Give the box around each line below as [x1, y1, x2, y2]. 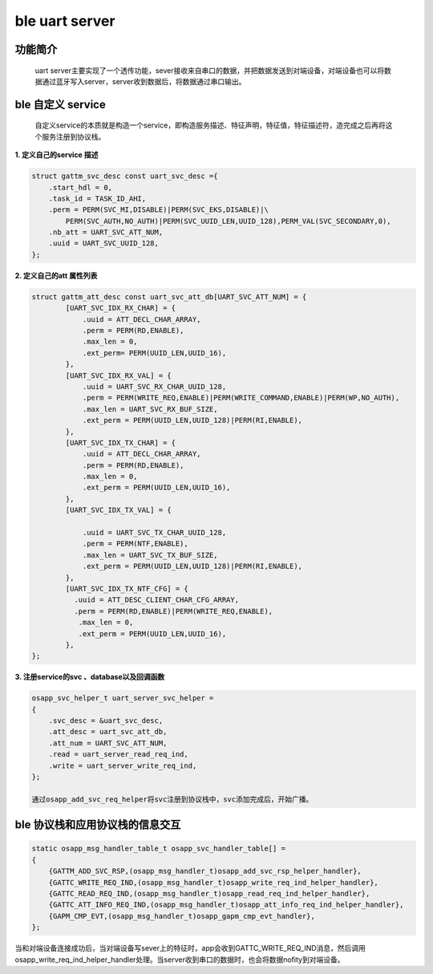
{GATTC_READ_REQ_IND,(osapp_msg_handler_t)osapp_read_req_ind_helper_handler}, [48, 889, 370, 898]
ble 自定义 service [14, 97, 106, 112]
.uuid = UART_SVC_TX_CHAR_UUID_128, [82, 528, 227, 538]
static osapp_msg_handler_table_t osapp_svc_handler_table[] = [31, 844, 286, 854]
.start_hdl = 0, [48, 183, 112, 192]
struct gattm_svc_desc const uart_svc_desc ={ [31, 172, 218, 181]
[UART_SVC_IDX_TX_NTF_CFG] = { [65, 584, 188, 593]
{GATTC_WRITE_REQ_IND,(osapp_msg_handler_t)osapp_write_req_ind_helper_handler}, [48, 878, 378, 887]
